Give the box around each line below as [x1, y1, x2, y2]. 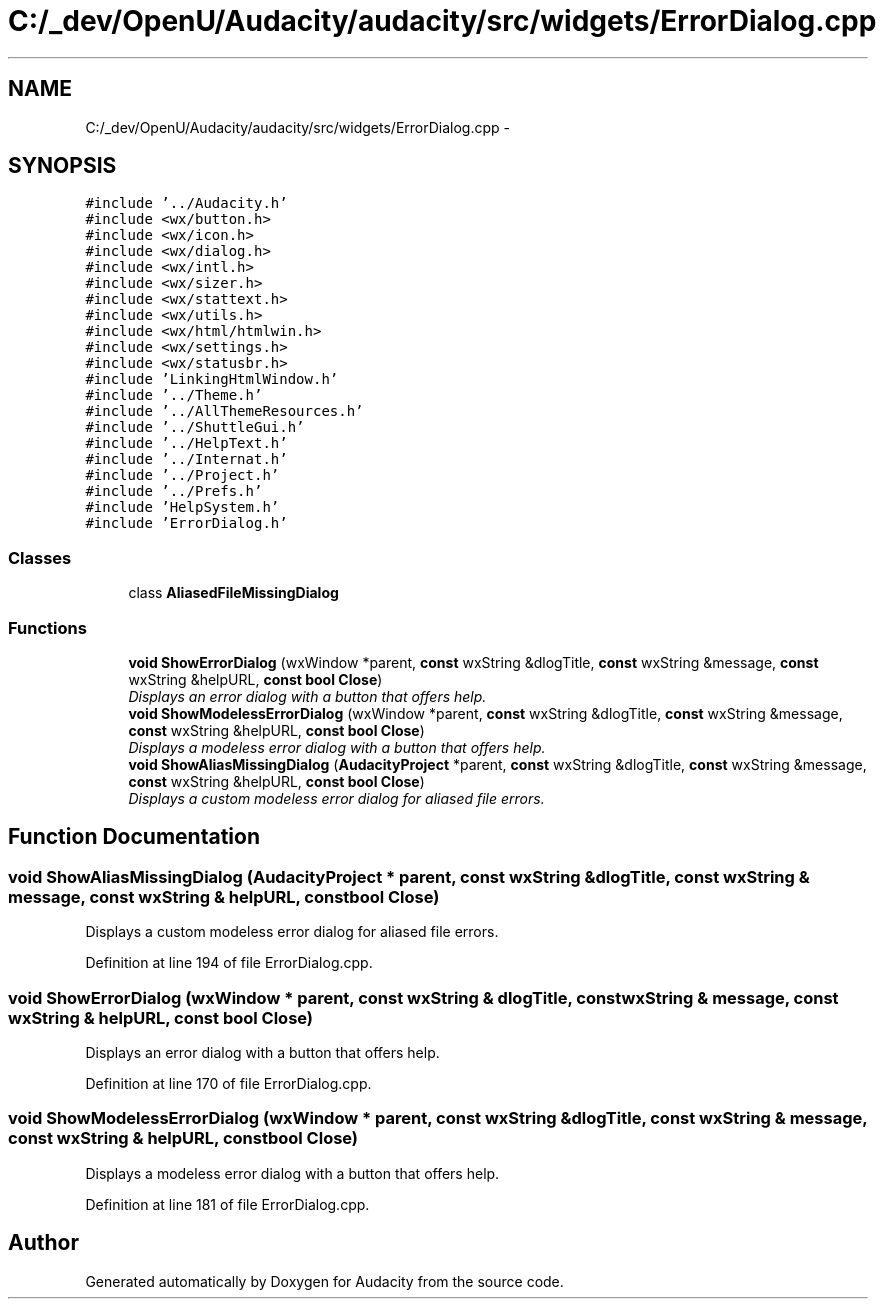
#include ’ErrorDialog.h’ [85, 515, 288, 532]
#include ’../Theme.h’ [85, 387, 263, 404]
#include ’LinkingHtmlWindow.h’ [85, 371, 339, 388]
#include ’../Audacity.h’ [85, 195, 288, 212]
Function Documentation [8, 824, 260, 850]
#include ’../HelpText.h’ [85, 435, 288, 452]
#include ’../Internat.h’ [85, 451, 288, 468]
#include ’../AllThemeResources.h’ [85, 403, 364, 420]
